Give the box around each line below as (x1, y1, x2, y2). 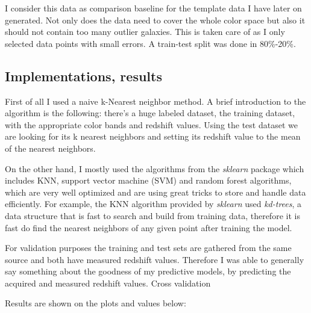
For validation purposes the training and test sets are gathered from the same (5, 241, 292, 254)
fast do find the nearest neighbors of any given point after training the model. (5, 221, 292, 234)
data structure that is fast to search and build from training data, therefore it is (5, 209, 300, 222)
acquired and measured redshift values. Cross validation (5, 276, 211, 289)
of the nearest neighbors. (5, 141, 96, 154)
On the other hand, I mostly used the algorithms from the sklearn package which (5, 162, 304, 175)
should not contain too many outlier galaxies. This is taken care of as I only (5, 25, 285, 38)
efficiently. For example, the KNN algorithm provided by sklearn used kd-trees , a (5, 197, 302, 210)
